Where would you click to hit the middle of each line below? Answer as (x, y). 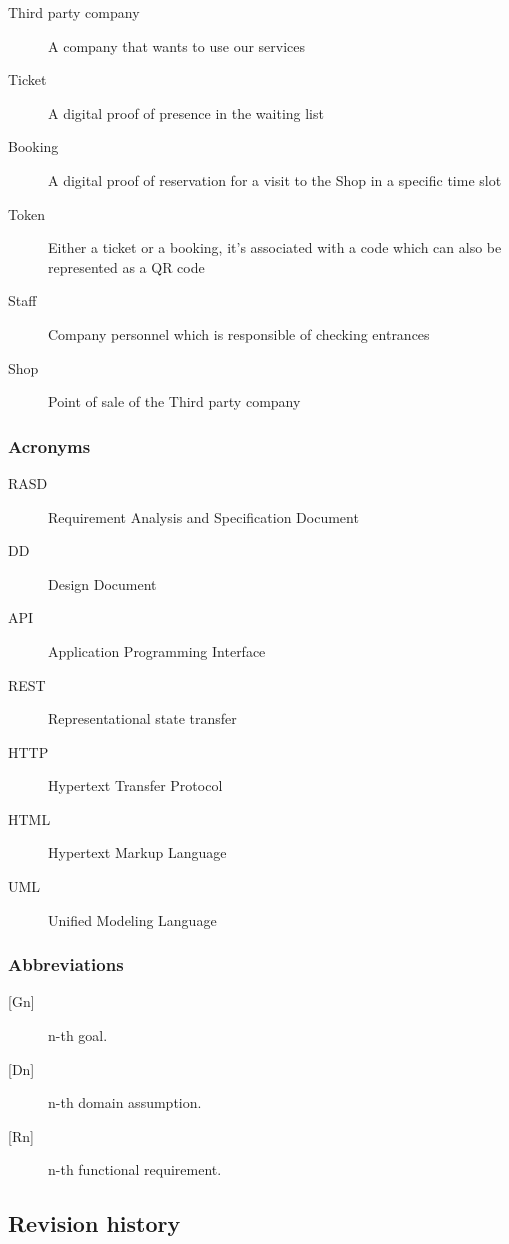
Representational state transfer (142, 718)
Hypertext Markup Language (137, 852)
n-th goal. (78, 1035)
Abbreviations (66, 964)
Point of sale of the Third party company (174, 401)
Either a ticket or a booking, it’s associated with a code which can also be (275, 247)
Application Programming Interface (157, 650)
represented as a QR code (126, 266)
